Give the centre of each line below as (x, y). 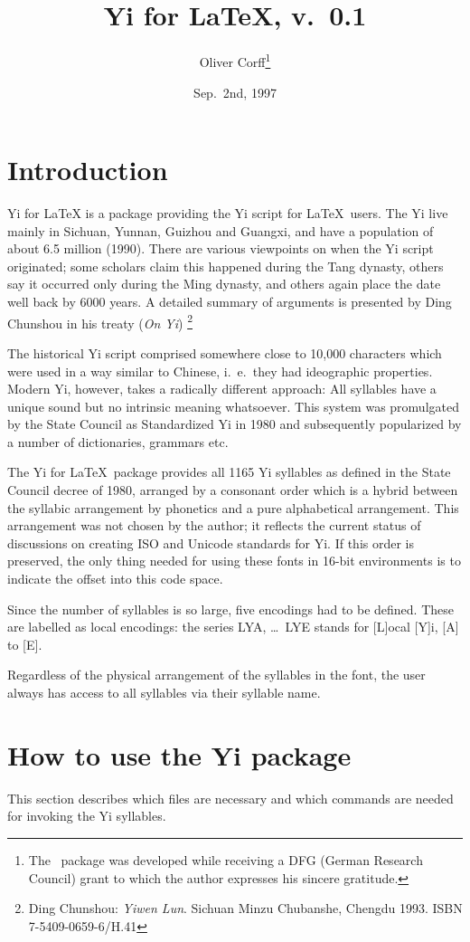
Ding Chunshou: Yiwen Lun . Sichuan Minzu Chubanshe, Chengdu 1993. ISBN (245, 908)
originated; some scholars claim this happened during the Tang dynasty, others (226, 266)
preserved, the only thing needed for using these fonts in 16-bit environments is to (234, 561)
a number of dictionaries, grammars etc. (118, 441)
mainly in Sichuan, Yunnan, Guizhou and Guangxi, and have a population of (221, 230)
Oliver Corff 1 (235, 60)
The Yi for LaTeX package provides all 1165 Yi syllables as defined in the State (229, 472)
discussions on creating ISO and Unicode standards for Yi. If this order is (211, 542)
